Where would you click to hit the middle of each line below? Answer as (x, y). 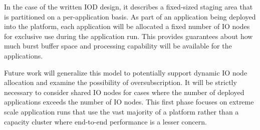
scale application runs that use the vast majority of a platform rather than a (121, 111)
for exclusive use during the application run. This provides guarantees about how (128, 36)
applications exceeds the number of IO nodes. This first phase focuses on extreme (129, 102)
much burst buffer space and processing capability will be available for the (118, 46)
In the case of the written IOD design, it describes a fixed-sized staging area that (128, 6)
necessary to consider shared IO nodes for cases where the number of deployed (124, 92)
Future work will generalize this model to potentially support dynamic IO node (126, 72)
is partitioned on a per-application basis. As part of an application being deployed (130, 16)
